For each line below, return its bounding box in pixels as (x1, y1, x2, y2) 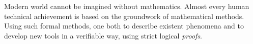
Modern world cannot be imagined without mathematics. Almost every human (4, 1, 249, 11)
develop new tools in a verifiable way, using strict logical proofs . (4, 30, 203, 40)
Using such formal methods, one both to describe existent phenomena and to (4, 20, 244, 31)
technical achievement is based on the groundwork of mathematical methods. (4, 10, 244, 21)
